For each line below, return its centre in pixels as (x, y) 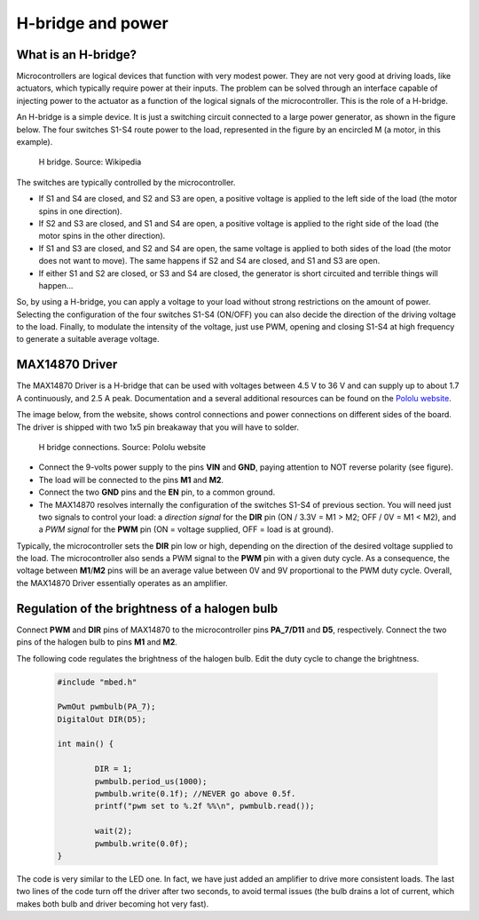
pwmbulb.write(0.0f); (141, 843)
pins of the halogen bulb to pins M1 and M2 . (97, 642)
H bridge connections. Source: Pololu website (122, 447)
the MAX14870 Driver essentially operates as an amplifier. (122, 583)
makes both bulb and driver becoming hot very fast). (113, 904)
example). (35, 142)
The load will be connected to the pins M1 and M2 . (131, 480)
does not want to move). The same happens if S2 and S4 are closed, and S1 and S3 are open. (209, 261)
